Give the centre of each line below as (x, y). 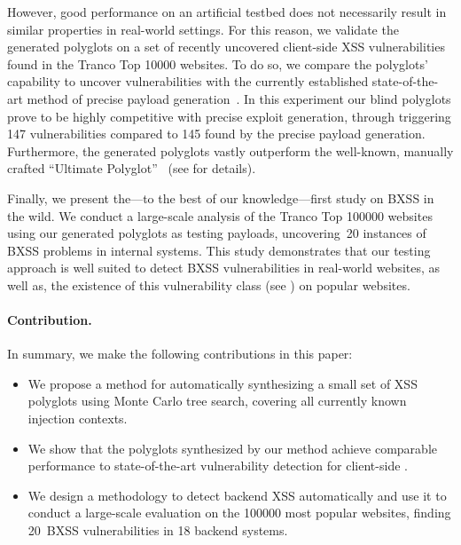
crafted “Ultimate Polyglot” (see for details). (132, 168)
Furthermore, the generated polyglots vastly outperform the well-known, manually (230, 150)
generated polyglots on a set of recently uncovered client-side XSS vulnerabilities (226, 47)
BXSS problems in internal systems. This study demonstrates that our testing (219, 250)
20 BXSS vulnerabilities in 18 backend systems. (158, 530)
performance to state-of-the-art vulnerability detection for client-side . (218, 466)
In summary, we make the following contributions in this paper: (180, 354)
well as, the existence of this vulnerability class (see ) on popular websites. (209, 284)
